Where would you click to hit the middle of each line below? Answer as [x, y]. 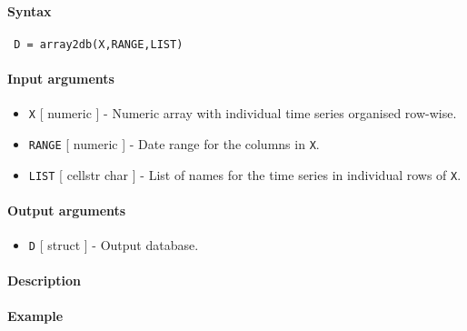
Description [45, 281]
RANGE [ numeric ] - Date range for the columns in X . [174, 143]
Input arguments [61, 79]
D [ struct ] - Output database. [114, 245]
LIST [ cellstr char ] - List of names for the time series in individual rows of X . [245, 174]
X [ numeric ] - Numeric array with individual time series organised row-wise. [243, 113]
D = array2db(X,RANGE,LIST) [99, 44]
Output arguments [67, 210]
